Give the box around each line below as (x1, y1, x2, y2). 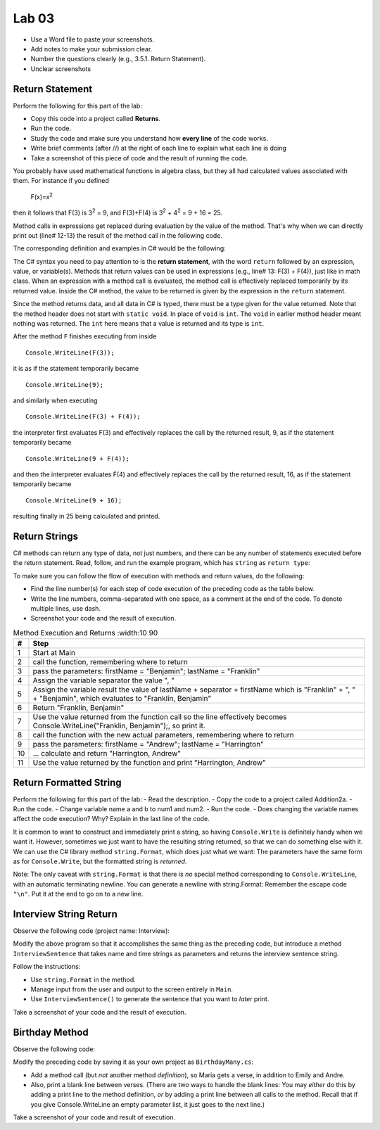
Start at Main (32, 648, 75, 658)
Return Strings (13, 530, 79, 542)
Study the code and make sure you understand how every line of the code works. (30, 134, 269, 142)
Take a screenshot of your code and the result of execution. (13, 1008, 186, 1016)
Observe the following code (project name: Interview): (13, 927, 170, 935)
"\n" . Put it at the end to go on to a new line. (13, 890, 144, 899)
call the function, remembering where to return (32, 657, 188, 667)
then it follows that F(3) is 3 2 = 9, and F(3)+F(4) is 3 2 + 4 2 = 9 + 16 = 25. (13, 208, 223, 217)
